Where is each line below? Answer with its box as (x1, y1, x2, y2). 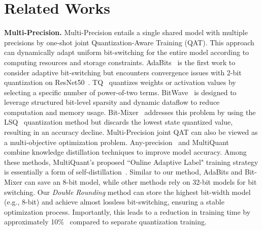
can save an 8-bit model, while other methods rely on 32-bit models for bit (24, 177, 257, 187)
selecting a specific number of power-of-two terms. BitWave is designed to (4, 87, 237, 97)
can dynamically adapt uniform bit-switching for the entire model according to (4, 47, 249, 57)
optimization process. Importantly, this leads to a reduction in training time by (4, 206, 251, 217)
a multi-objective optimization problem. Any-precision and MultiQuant (4, 136, 229, 147)
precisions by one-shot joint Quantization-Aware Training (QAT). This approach (4, 37, 254, 47)
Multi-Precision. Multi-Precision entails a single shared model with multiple (4, 27, 248, 38)
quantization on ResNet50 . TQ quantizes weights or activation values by (4, 77, 236, 88)
